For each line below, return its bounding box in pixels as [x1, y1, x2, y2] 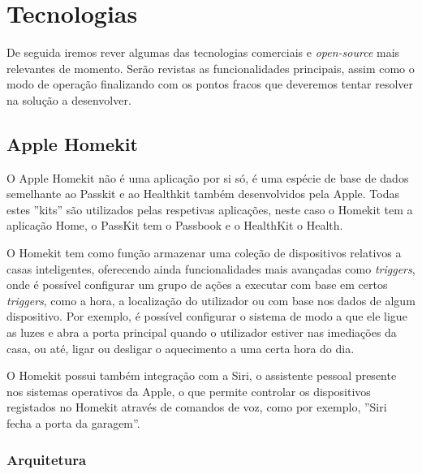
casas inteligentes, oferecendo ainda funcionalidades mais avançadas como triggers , [6, 260, 416, 277]
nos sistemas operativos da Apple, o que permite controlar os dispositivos [6, 382, 371, 399]
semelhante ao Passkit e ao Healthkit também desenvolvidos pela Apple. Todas [6, 185, 400, 202]
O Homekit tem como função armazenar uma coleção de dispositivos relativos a [6, 244, 402, 261]
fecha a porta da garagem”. [6, 415, 140, 432]
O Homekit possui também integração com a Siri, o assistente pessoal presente [6, 367, 397, 384]
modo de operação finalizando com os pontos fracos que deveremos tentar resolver [6, 75, 414, 93]
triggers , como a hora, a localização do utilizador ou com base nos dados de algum [6, 291, 416, 308]
